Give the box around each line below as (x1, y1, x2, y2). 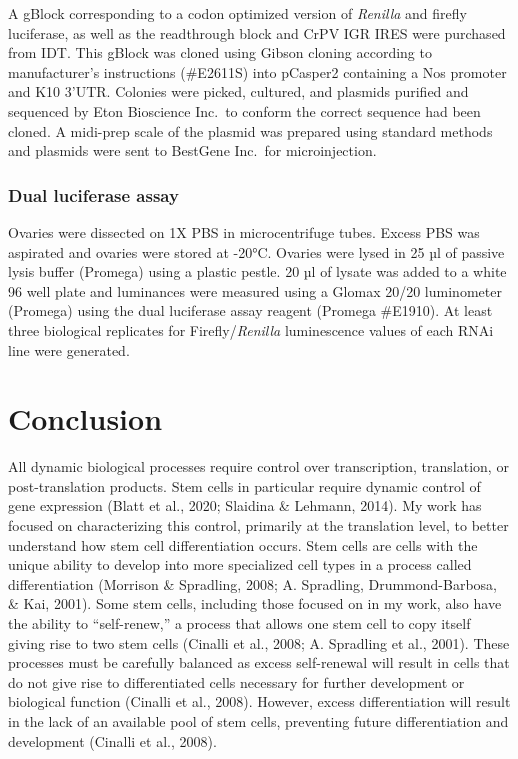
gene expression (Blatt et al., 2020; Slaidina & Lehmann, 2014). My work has (8, 495, 482, 516)
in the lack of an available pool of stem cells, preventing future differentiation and (8, 710, 509, 731)
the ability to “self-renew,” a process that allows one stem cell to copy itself (8, 613, 471, 633)
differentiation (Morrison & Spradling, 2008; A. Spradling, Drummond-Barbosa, (8, 573, 497, 594)
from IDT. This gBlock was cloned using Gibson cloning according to (8, 42, 432, 63)
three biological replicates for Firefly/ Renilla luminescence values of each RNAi (8, 319, 494, 340)
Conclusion (8, 398, 163, 439)
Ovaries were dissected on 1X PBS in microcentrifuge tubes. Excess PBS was (8, 221, 480, 242)
